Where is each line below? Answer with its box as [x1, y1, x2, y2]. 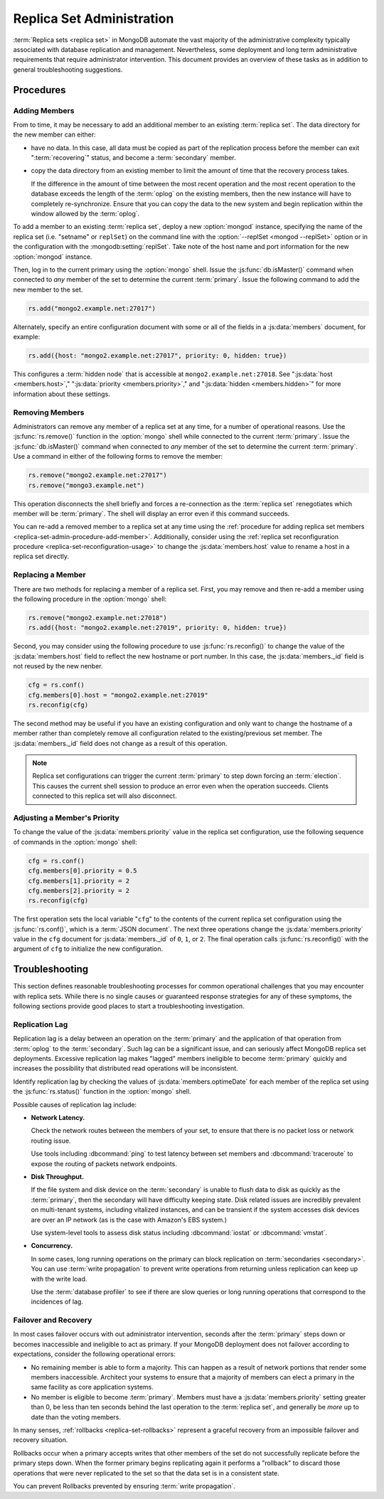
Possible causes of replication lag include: [13, 1100, 137, 1109]
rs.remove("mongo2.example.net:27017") [28, 471, 167, 479]
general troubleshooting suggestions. [13, 65, 123, 74]
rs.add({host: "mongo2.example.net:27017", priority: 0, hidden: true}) [28, 352, 287, 360]
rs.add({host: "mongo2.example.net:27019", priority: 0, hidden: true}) [28, 624, 287, 632]
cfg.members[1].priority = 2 [28, 877, 130, 885]
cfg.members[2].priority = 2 [28, 886, 130, 895]
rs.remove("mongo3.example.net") [28, 481, 145, 489]
